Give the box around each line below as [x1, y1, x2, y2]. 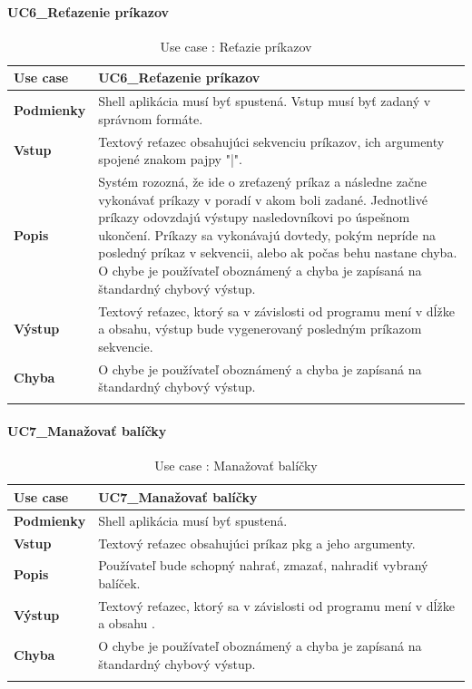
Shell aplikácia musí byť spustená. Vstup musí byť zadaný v [98, 92, 431, 111]
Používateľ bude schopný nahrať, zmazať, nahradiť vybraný [98, 556, 428, 575]
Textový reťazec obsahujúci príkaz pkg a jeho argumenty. [98, 533, 416, 552]
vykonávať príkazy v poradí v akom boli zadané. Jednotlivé [98, 189, 428, 209]
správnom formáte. [98, 109, 203, 128]
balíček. [98, 574, 141, 592]
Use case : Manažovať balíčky [154, 456, 318, 475]
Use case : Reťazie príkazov [160, 36, 312, 55]
